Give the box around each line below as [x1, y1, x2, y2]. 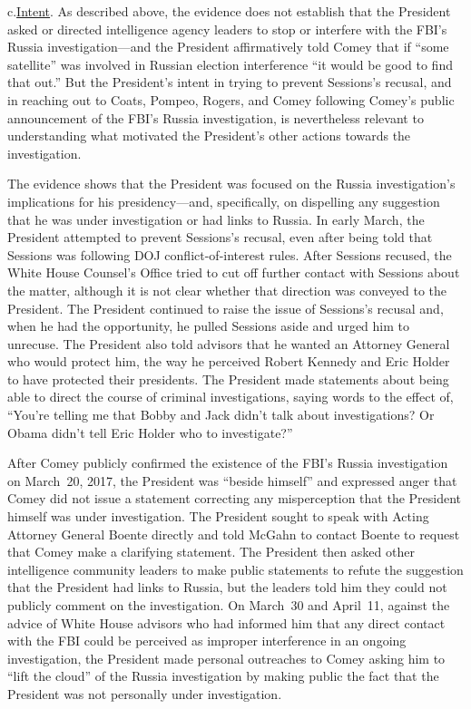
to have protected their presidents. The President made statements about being [7, 369, 449, 388]
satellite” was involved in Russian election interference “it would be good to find [7, 54, 453, 73]
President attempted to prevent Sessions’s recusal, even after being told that [7, 228, 433, 247]
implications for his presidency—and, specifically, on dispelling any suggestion [7, 191, 440, 210]
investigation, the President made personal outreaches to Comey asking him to [7, 648, 446, 667]
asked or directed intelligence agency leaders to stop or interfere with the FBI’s [7, 19, 447, 38]
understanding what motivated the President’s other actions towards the [7, 126, 411, 145]
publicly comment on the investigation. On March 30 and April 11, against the [7, 596, 450, 614]
